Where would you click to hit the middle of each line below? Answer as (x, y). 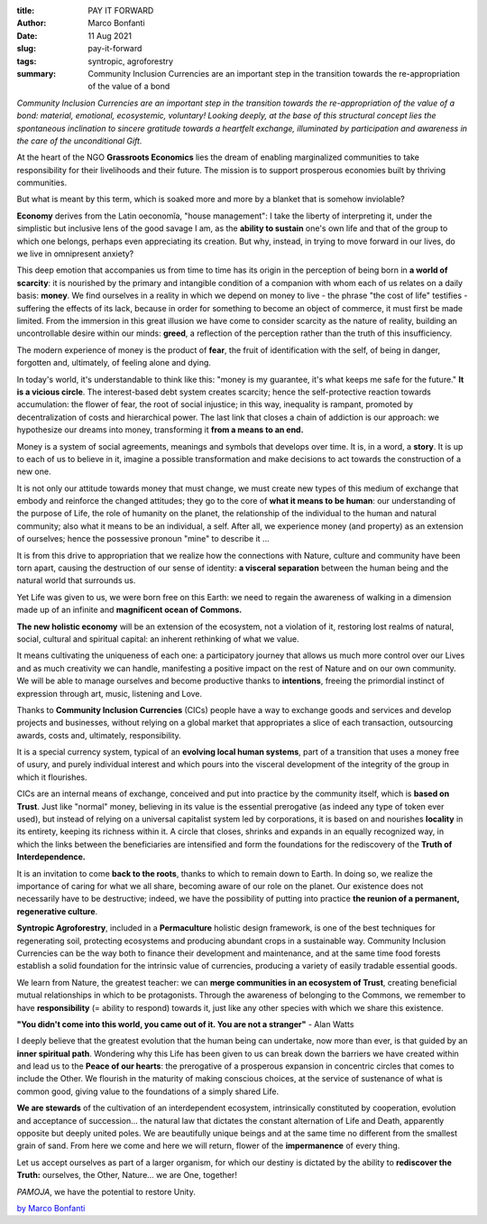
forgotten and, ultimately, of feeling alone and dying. (114, 363)
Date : (27, 35)
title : (26, 10)
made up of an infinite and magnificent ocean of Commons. (129, 610)
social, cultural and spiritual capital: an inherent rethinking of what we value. (158, 639)
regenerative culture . (57, 911)
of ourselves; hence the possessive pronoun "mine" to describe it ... (143, 539)
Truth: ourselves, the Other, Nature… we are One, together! (127, 1175)
